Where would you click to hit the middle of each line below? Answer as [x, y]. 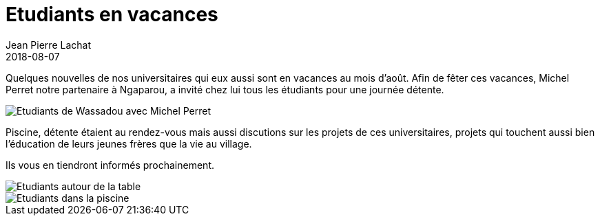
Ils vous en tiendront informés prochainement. [110, 165]
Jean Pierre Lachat [48, 45]
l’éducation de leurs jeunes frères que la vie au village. [129, 143]
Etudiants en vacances [112, 14]
